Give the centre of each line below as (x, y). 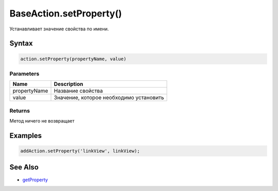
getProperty (35, 180)
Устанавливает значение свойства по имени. (59, 29)
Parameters (24, 74)
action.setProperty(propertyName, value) (73, 59)
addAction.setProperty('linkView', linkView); (80, 151)
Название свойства (78, 91)
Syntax (21, 44)
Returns (20, 111)
